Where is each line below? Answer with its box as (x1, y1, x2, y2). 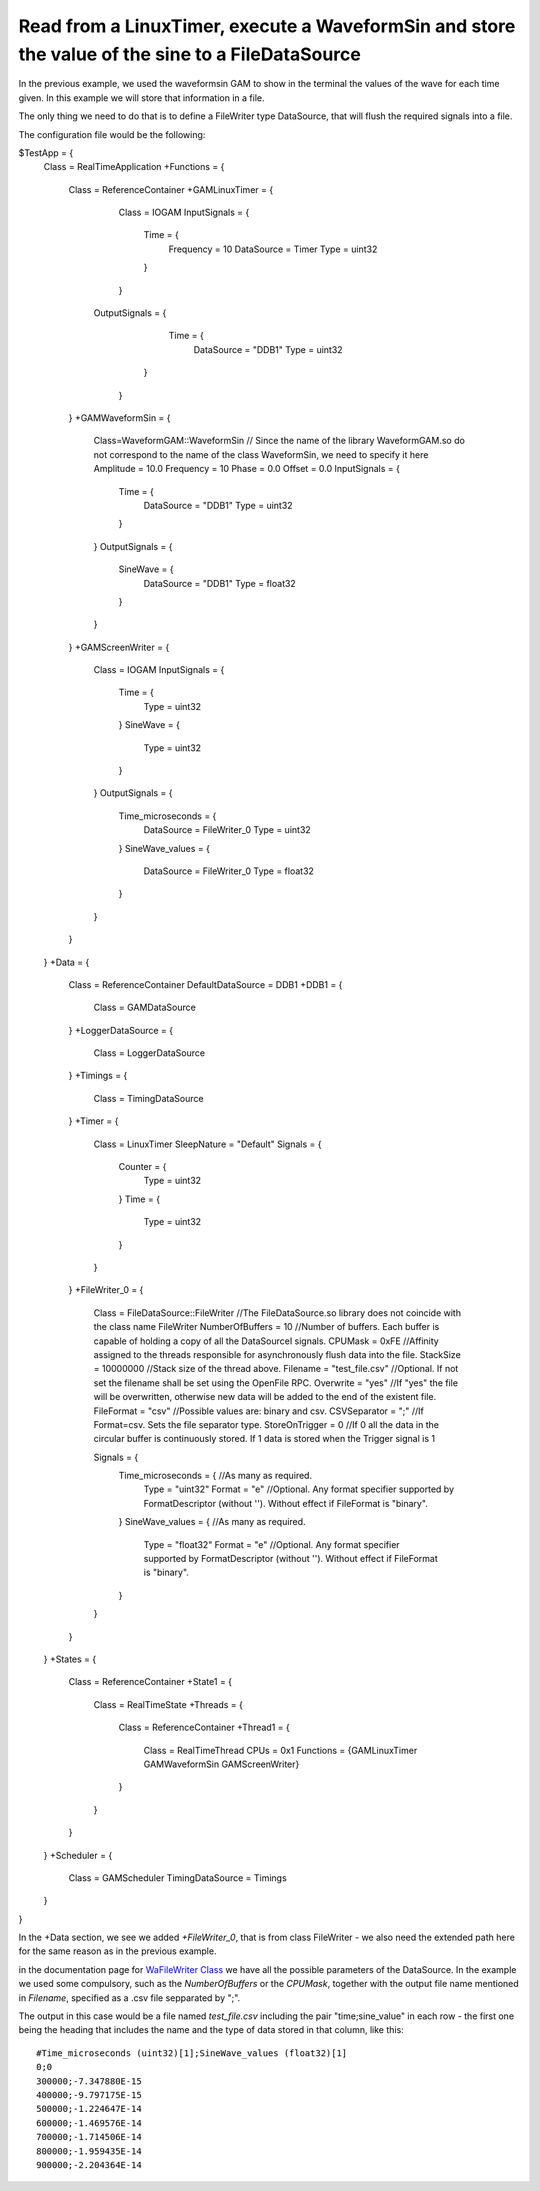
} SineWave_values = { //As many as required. (118, 1516, 306, 1528)
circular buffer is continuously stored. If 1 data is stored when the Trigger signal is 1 (93, 1433, 435, 1445)
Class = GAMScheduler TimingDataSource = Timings (68, 1871, 287, 1884)
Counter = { (118, 1161, 167, 1173)
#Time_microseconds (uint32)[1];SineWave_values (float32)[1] (36, 2047, 348, 2059)
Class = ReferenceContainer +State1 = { (68, 1676, 233, 1688)
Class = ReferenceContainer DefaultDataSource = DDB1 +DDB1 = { (68, 978, 343, 990)
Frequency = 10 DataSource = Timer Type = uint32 (168, 243, 378, 255)
